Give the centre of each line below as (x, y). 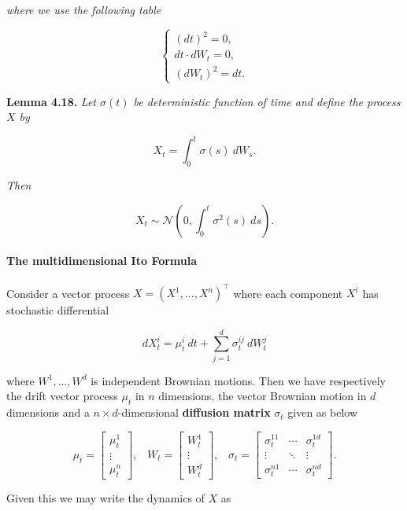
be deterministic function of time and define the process (267, 101)
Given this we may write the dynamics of (105, 497)
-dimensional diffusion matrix (194, 412)
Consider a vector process (68, 293)
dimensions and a (48, 412)
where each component (288, 293)
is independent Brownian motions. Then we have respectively (238, 380)
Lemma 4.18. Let (51, 101)
